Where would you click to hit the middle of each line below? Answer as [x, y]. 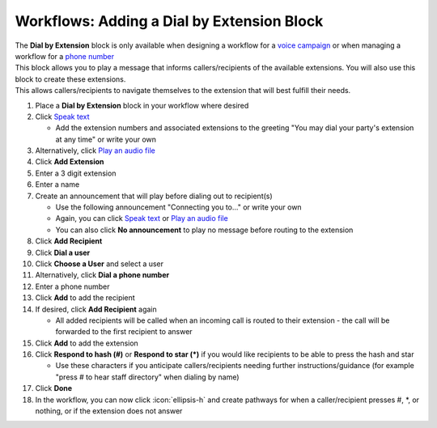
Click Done [54, 388]
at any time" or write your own [106, 139]
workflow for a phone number [65, 56]
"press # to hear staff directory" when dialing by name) [147, 377]
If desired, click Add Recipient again [96, 309]
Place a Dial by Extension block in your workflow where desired [142, 105]
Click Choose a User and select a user [100, 264]
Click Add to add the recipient [85, 298]
